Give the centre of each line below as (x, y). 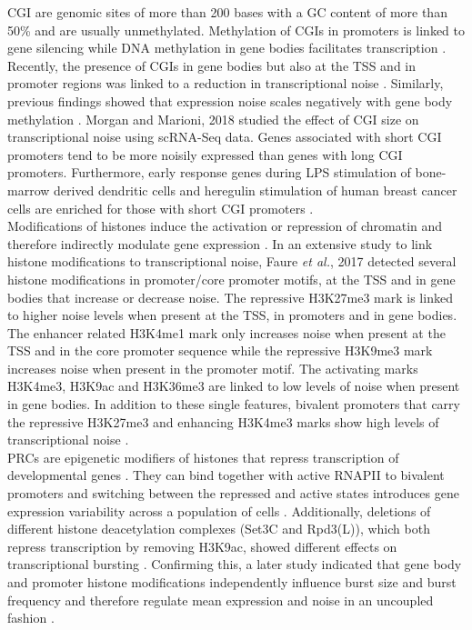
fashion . (31, 618)
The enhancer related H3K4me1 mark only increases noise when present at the (226, 332)
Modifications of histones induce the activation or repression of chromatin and (225, 226)
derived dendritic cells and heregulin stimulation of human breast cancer (256, 190)
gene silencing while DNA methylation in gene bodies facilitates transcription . (227, 48)
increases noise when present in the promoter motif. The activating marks (213, 368)
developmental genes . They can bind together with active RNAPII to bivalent (226, 475)
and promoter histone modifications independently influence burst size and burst (232, 582)
